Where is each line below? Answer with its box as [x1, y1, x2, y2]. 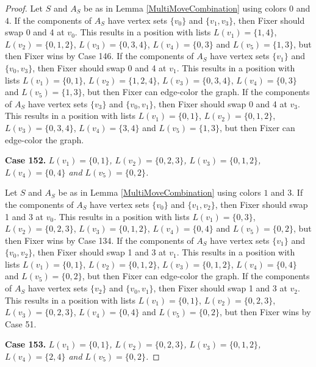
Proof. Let [5, 2, 43, 14]
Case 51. [5, 317, 37, 330]
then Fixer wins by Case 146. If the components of [5, 49, 194, 62]
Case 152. [5, 154, 46, 166]
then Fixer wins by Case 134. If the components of [5, 233, 194, 246]
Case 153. [5, 338, 46, 351]
